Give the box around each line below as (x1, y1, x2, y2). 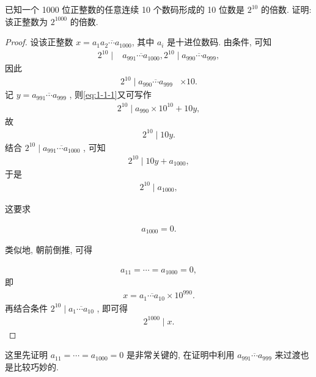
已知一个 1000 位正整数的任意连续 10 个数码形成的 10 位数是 (5, 3, 244, 15)
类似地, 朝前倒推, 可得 (5, 243, 93, 256)
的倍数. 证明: (260, 3, 312, 15)
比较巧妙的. (13, 360, 59, 373)
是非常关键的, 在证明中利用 (126, 348, 235, 361)
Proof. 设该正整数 (5, 35, 73, 48)
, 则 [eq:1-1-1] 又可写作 (69, 88, 152, 101)
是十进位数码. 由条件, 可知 (167, 35, 272, 48)
